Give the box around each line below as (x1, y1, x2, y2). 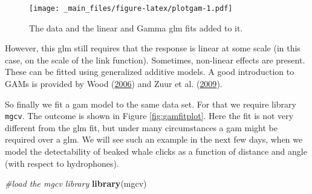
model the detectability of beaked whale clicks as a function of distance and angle (5, 145, 307, 158)
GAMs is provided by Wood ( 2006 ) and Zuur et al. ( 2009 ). (5, 77, 223, 90)
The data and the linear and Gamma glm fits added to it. (29, 21, 243, 34)
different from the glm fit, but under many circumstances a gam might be (5, 121, 278, 134)
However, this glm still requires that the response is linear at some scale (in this (5, 42, 301, 54)
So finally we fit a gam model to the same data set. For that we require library (5, 97, 296, 110)
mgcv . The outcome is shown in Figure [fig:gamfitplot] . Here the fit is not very (5, 109, 294, 122)
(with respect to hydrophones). (5, 157, 119, 169)
